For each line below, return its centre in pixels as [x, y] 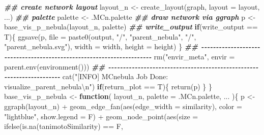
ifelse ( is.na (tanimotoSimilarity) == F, [64, 126]
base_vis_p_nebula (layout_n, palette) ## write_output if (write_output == [131, 27]
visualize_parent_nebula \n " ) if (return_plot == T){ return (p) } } [108, 86]
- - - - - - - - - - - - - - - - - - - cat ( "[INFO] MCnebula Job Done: [86, 76]
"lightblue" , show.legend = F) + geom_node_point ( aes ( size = [101, 116]
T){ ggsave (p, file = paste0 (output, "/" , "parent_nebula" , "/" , [100, 36]
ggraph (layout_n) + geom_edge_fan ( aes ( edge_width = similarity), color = [123, 106]
